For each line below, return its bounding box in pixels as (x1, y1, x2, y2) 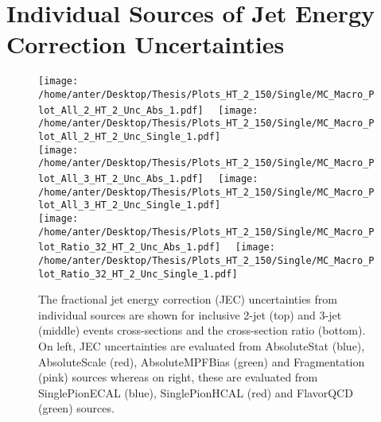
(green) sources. (38, 400, 115, 416)
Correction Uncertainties (6, 28, 285, 60)
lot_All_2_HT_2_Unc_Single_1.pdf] (38, 130, 221, 142)
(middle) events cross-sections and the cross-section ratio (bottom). (38, 322, 366, 339)
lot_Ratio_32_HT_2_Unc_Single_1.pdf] (38, 268, 238, 280)
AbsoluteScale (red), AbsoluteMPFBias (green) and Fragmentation (38, 353, 365, 370)
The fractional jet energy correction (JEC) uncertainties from (38, 291, 337, 308)
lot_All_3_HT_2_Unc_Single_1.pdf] (38, 199, 221, 211)
